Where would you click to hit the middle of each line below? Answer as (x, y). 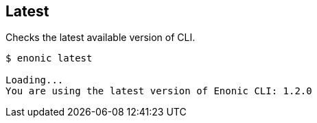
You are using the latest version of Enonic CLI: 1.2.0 (159, 91)
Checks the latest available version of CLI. (101, 38)
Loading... (35, 80)
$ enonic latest (49, 58)
